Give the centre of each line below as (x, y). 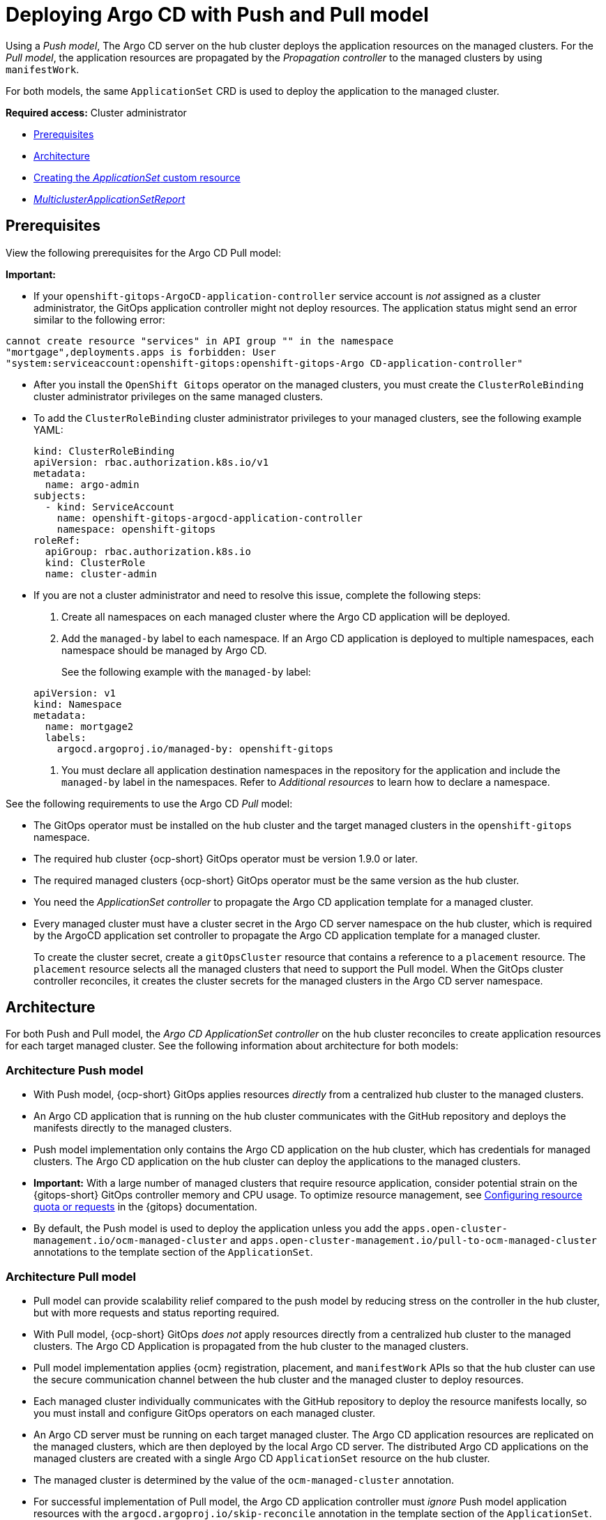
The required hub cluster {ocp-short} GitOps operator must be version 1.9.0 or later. (226, 858)
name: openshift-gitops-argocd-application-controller (210, 518)
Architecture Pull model (71, 1276)
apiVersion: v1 (75, 693)
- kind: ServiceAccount (110, 507)
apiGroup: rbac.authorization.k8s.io (148, 551)
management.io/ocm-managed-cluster (131, 1241)
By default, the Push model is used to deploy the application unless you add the (217, 1229)
